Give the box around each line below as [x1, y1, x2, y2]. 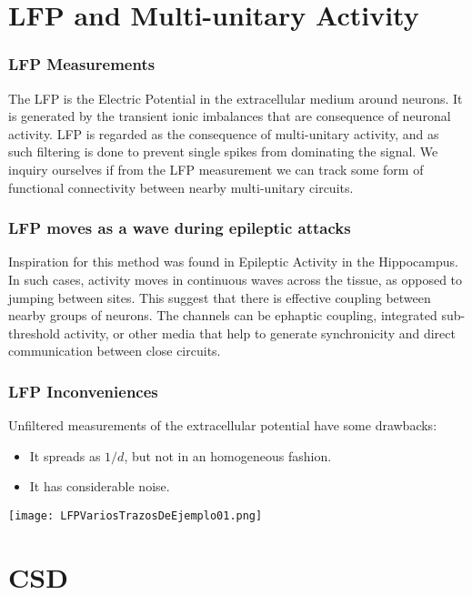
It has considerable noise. [29, 477, 170, 496]
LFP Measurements [8, 53, 156, 76]
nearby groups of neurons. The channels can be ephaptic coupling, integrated [8, 306, 437, 325]
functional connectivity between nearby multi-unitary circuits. [8, 177, 354, 197]
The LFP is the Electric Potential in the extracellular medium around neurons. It [8, 88, 463, 107]
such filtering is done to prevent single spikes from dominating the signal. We [8, 142, 438, 161]
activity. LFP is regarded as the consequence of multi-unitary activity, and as [8, 124, 439, 143]
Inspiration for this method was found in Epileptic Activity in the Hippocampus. [8, 252, 458, 271]
